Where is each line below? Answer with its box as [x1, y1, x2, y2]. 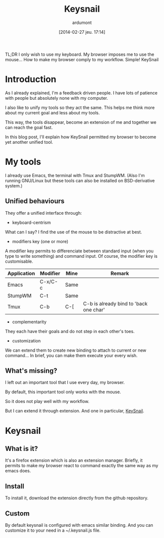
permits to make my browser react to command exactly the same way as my [5, 463, 159, 469]
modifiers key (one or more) [12, 238, 68, 244]
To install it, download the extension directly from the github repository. [5, 495, 149, 501]
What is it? [5, 445, 38, 453]
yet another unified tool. [5, 139, 53, 145]
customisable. [5, 258, 33, 264]
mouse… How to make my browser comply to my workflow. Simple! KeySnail [5, 56, 159, 62]
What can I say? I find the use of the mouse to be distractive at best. [5, 229, 143, 235]
